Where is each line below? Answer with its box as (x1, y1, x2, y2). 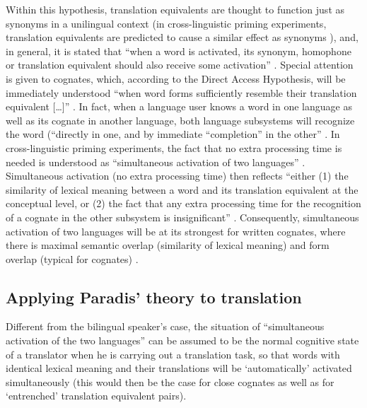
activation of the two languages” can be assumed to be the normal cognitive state (6, 333, 359, 348)
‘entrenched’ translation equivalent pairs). (6, 388, 187, 403)
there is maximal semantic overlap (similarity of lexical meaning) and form (6, 238, 330, 252)
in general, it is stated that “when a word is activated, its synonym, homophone (6, 43, 351, 58)
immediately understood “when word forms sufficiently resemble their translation (6, 85, 357, 100)
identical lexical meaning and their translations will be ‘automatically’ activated (6, 361, 352, 375)
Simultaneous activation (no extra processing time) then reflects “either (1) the (6, 168, 349, 183)
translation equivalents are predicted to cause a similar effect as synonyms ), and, (6, 30, 359, 45)
